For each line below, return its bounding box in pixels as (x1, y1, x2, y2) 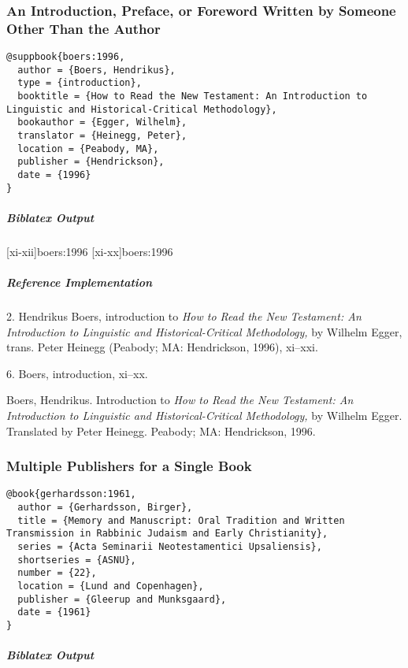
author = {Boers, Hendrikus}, (17, 64, 176, 76)
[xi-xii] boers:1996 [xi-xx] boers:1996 (6, 243, 173, 259)
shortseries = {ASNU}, (17, 554, 136, 566)
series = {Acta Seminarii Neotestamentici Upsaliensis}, (17, 541, 322, 553)
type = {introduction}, (17, 77, 142, 89)
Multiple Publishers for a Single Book (6, 456, 252, 476)
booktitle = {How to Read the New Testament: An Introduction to (17, 91, 368, 102)
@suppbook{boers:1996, (6, 51, 125, 63)
